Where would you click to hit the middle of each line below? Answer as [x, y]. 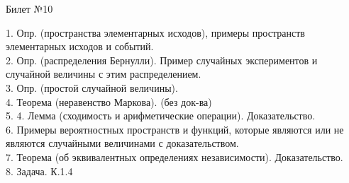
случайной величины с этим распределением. [104, 74]
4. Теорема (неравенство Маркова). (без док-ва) [109, 101]
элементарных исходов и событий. [80, 46]
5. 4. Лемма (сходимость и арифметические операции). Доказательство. [161, 116]
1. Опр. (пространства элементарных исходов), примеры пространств [155, 32]
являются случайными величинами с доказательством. [122, 143]
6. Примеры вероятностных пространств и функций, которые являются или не [175, 129]
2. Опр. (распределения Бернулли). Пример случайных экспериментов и [162, 60]
